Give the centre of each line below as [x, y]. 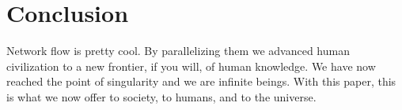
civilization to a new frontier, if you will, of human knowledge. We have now [191, 66]
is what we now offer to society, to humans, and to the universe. [161, 96]
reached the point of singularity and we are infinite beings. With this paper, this [201, 81]
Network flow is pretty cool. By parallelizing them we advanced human [178, 51]
